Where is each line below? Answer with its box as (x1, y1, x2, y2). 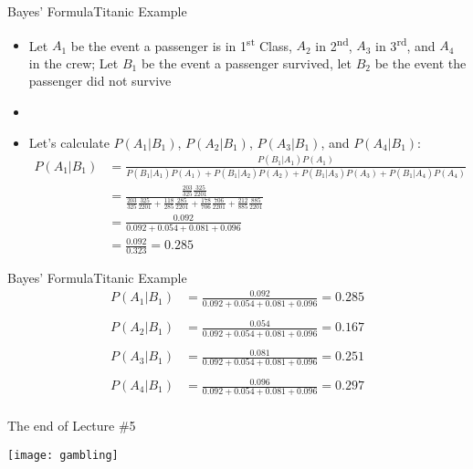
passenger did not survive (28, 71, 172, 90)
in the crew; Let (28, 53, 119, 72)
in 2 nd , (315, 33, 352, 55)
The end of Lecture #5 (7, 416, 136, 435)
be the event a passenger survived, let (141, 53, 352, 72)
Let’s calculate (28, 132, 110, 151)
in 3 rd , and (375, 33, 436, 55)
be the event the (374, 53, 467, 72)
